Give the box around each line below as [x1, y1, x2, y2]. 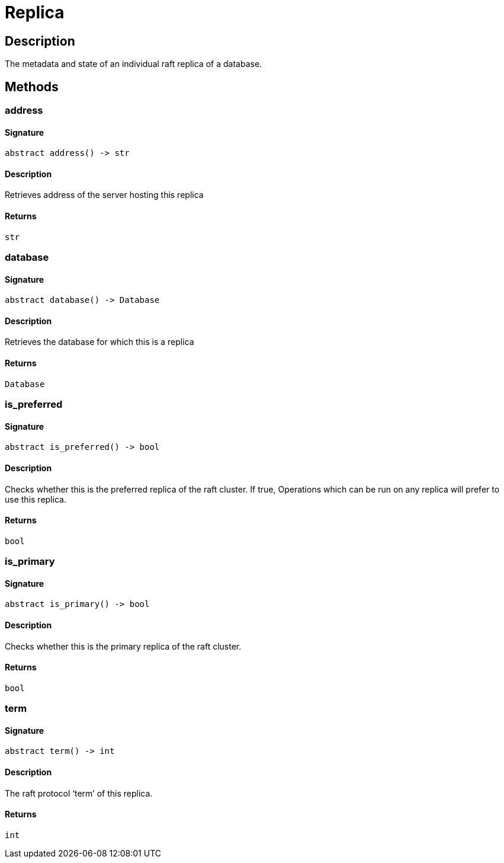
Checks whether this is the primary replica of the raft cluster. [5, 641, 242, 651]
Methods [5, 79, 59, 94]
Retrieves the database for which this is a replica [5, 337, 194, 347]
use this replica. [5, 494, 66, 504]
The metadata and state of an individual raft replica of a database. [5, 59, 262, 69]
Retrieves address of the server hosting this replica [5, 190, 204, 200]
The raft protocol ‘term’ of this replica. [5, 788, 153, 798]
